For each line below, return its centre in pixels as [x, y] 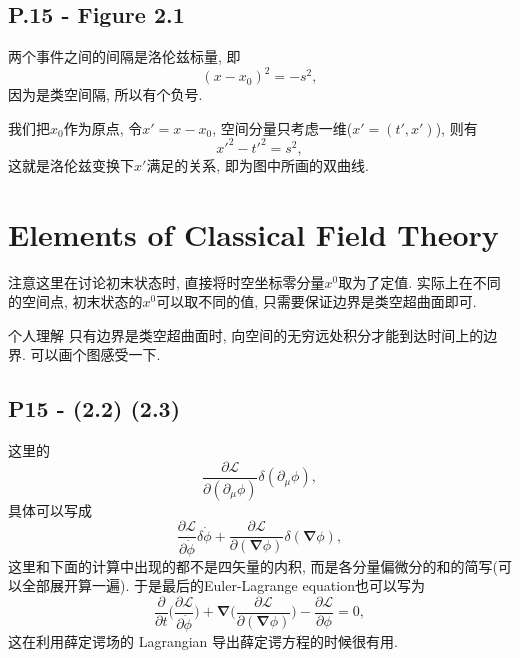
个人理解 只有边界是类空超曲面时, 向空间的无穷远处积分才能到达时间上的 [246, 334]
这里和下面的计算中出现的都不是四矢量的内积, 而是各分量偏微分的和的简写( [253, 565]
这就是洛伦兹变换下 [71, 164]
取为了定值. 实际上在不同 [419, 281]
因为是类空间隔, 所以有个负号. [105, 94]
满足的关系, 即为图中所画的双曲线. [257, 164]
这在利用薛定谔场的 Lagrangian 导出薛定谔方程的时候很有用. [203, 640]
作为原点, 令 [103, 127]
